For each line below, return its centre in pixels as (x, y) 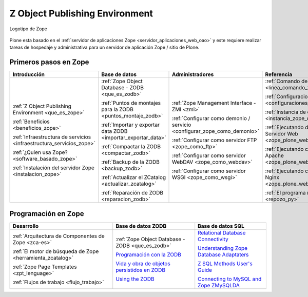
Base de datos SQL (221, 226)
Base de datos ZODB (141, 226)
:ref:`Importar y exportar (131, 125)
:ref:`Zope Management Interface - (214, 103)
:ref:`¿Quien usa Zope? (40, 152)
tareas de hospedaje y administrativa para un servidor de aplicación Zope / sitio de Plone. (104, 47)
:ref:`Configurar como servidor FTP (215, 140)
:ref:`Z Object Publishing (42, 106)
